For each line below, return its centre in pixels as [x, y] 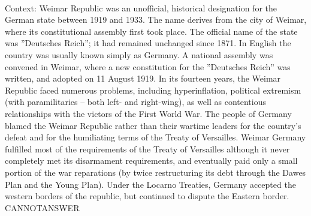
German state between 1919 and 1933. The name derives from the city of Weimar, [156, 19]
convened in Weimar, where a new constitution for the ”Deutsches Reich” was [148, 66]
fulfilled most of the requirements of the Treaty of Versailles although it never [147, 148]
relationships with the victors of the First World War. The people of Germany [148, 113]
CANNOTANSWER [42, 207]
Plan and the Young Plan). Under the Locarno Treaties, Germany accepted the [150, 184]
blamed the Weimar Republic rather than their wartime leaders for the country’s [153, 125]
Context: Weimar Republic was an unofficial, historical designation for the [141, 7]
